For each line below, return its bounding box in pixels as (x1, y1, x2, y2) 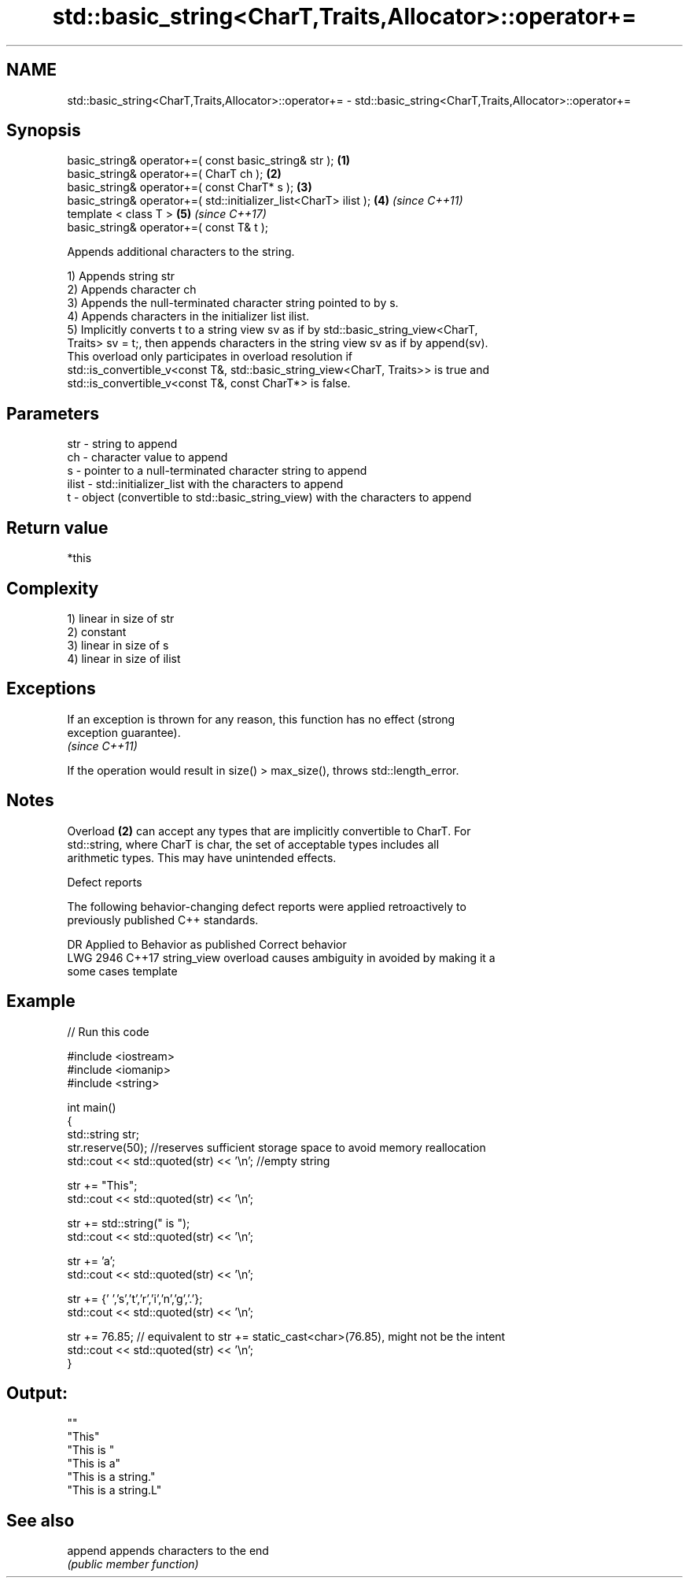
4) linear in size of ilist (67, 651, 181, 665)
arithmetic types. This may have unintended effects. (67, 850, 337, 864)
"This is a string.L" (67, 1483, 162, 1497)
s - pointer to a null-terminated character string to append (67, 464, 367, 478)
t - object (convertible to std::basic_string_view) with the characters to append (67, 490, 472, 505)
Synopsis (6, 120, 81, 141)
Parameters (6, 403, 99, 424)
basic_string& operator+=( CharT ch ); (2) (67, 167, 282, 181)
